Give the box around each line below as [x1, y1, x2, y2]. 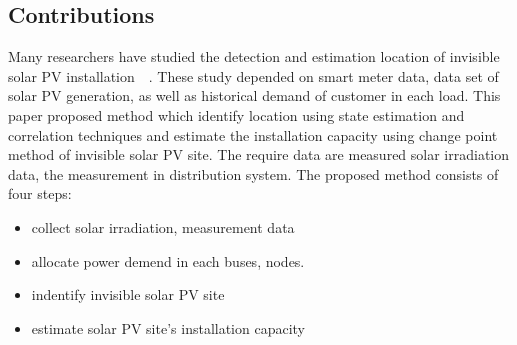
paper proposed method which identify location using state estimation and [8, 104, 465, 125]
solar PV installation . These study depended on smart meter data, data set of [8, 65, 499, 86]
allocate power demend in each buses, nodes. [31, 250, 305, 271]
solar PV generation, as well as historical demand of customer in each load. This [8, 85, 501, 106]
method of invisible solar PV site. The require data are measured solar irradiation [8, 144, 510, 165]
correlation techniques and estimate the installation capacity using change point [8, 124, 498, 145]
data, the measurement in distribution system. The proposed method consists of [8, 163, 499, 184]
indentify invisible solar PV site [31, 284, 225, 305]
